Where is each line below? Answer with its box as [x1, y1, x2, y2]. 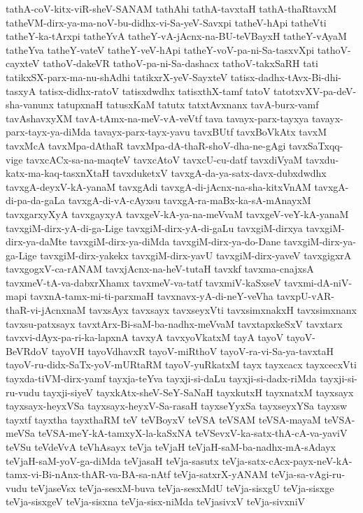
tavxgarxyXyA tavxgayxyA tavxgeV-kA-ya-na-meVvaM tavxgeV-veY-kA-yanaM [6, 206, 349, 221]
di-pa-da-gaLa [6, 193, 65, 208]
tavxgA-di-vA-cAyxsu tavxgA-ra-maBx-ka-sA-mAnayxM [68, 193, 311, 208]
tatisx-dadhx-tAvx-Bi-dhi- [230, 69, 341, 84]
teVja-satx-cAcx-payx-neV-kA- [222, 453, 353, 468]
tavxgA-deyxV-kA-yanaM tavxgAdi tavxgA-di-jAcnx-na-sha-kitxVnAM [6, 179, 311, 194]
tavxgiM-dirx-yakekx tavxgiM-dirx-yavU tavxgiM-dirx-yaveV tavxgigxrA [40, 247, 352, 262]
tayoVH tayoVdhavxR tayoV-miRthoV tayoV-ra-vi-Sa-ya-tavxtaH [51, 343, 334, 358]
